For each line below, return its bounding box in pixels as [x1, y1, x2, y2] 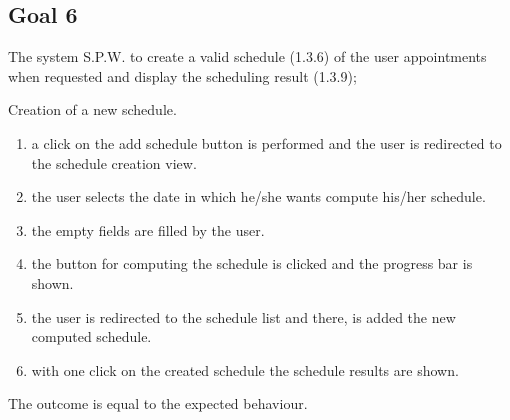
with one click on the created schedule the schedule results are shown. [31, 359, 459, 380]
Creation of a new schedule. [8, 99, 177, 120]
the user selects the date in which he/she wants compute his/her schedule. [31, 186, 486, 207]
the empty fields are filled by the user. [31, 219, 265, 240]
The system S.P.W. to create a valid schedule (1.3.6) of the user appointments [8, 46, 487, 67]
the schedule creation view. [31, 152, 197, 173]
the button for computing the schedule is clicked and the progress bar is [31, 253, 473, 274]
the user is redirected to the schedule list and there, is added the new [31, 306, 456, 327]
